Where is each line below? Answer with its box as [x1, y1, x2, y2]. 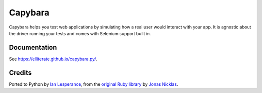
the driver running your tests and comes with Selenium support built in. [9, 30, 151, 36]
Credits [9, 68, 32, 77]
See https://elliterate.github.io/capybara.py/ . [9, 56, 97, 62]
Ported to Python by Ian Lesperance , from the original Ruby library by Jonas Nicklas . [9, 81, 178, 87]
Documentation [9, 43, 57, 52]
